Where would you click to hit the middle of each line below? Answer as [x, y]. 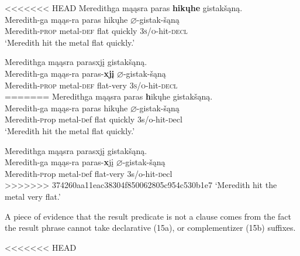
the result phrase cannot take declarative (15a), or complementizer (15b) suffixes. [150, 228]
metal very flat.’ [33, 196]
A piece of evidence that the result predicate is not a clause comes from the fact [148, 216]
